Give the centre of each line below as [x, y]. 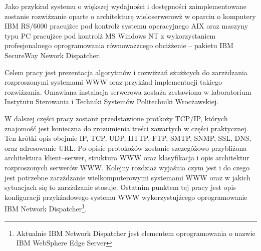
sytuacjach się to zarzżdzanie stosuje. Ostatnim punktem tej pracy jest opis [120, 187]
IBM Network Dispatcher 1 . [46, 208]
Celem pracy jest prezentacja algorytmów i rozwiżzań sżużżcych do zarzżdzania [126, 72]
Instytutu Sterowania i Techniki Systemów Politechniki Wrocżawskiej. [112, 101]
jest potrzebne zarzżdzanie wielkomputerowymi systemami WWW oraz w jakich [127, 177]
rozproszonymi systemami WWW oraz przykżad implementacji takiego [113, 82]
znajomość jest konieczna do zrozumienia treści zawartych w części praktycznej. [126, 128]
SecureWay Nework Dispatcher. [53, 55]
